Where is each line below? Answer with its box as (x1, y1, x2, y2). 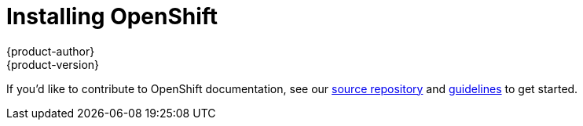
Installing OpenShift (6, 3, 218, 30)
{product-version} (6, 57, 100, 71)
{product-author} (6, 44, 95, 58)
